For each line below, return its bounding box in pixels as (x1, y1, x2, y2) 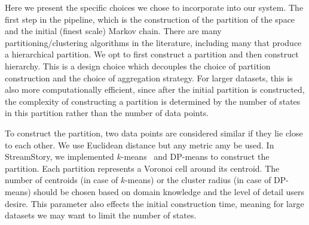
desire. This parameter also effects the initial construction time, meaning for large (5, 197, 304, 209)
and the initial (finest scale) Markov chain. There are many (5, 25, 222, 37)
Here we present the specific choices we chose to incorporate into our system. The (5, 1, 304, 13)
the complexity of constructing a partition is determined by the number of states (5, 95, 301, 107)
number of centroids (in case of (5, 174, 118, 186)
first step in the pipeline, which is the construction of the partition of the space (5, 13, 295, 25)
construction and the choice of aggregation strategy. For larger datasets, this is (5, 71, 293, 84)
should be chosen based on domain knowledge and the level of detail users (33, 185, 304, 197)
